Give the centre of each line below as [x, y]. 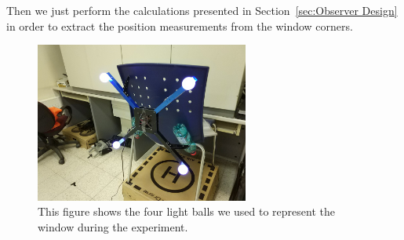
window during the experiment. [113, 226]
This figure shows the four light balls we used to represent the [186, 211]
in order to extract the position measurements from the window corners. [180, 25]
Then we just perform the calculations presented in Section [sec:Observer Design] [202, 10]
